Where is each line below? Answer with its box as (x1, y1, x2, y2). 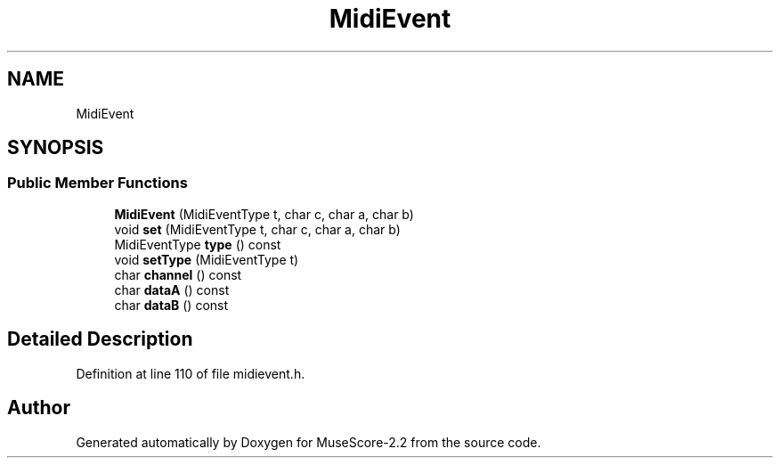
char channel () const (114, 266, 242, 282)
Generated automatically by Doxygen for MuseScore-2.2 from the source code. (76, 434, 541, 450)
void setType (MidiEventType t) (114, 251, 299, 267)
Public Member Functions (7, 174, 188, 192)
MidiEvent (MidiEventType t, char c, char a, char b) (114, 206, 414, 222)
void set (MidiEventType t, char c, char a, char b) (114, 221, 401, 237)
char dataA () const (114, 281, 230, 298)
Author (7, 396, 70, 420)
